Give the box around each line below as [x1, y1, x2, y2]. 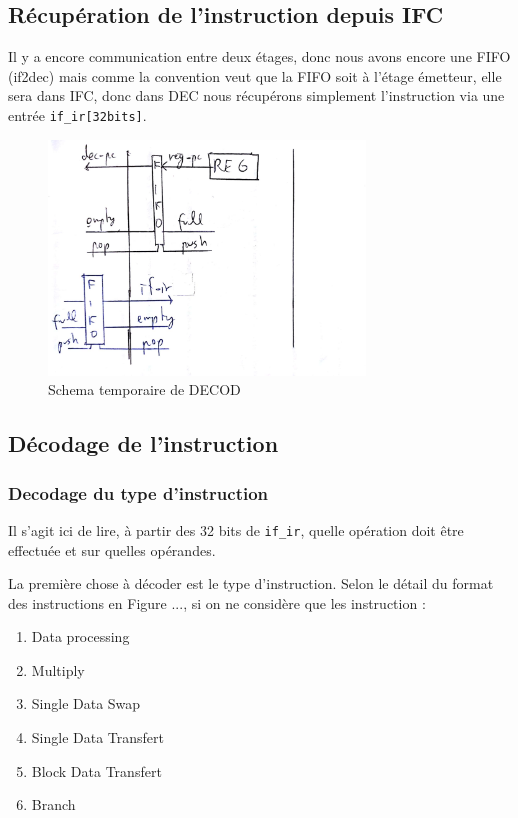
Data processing [31, 626, 130, 647]
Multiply [31, 659, 85, 680]
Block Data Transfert [31, 760, 162, 781]
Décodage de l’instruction [8, 428, 279, 459]
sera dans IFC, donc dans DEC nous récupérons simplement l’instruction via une [8, 85, 505, 106]
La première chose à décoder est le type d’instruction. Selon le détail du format [8, 573, 494, 594]
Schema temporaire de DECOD [48, 379, 241, 400]
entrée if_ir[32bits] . [8, 104, 147, 125]
